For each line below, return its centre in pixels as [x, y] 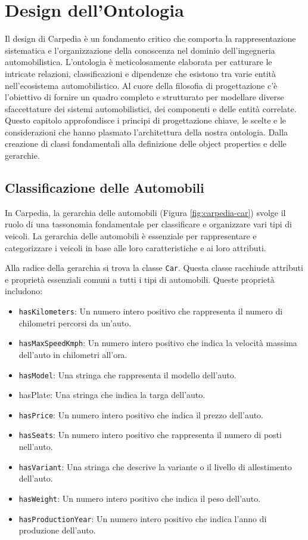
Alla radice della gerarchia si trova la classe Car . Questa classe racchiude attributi [154, 268]
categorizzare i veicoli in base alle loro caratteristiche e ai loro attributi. [136, 247]
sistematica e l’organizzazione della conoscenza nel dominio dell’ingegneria [140, 50]
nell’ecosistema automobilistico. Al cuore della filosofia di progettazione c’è [141, 85]
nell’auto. [36, 447]
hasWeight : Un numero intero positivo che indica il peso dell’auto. [140, 498]
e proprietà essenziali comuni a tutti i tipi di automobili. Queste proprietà [140, 279]
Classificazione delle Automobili [105, 188]
